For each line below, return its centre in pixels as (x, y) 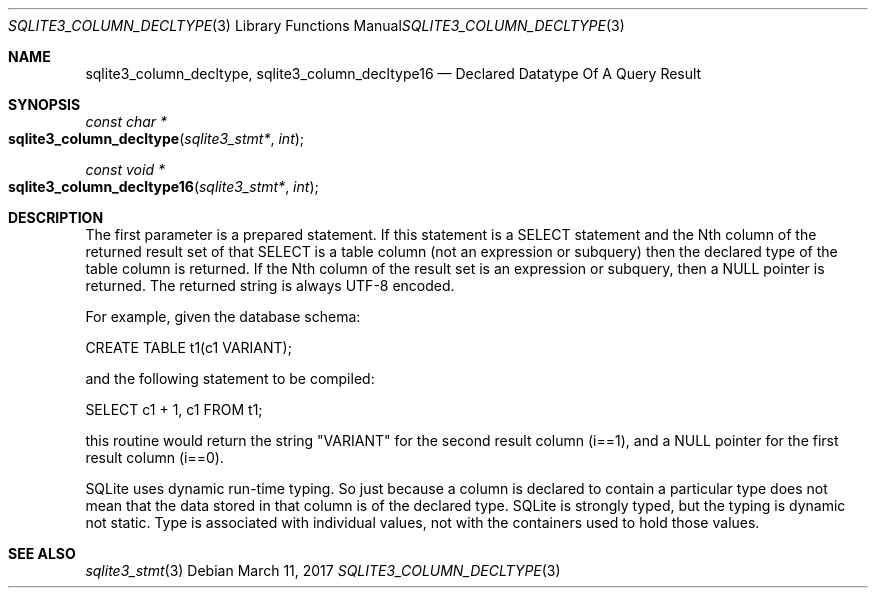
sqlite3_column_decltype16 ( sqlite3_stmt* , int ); (163, 186)
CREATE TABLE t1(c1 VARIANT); (188, 347)
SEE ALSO (42, 553)
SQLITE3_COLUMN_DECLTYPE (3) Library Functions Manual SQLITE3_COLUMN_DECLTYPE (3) (316, 25)
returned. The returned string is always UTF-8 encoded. (270, 285)
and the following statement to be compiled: (230, 378)
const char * (126, 121)
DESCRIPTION (56, 217)
